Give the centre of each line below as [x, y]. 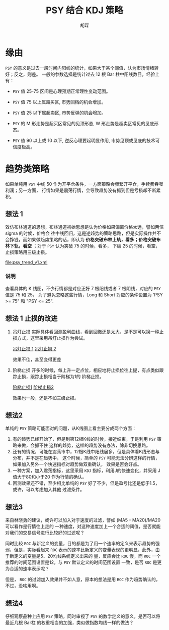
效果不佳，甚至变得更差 [37, 359]
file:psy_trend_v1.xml [26, 262]
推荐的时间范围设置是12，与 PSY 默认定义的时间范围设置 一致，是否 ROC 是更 [83, 562]
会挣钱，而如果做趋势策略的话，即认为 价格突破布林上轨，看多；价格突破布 [83, 240]
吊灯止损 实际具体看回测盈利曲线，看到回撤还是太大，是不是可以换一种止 [88, 332]
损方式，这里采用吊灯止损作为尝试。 [50, 338]
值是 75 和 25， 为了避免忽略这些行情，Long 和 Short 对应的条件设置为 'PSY [84, 295]
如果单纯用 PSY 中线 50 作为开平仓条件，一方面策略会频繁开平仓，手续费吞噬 [84, 184]
